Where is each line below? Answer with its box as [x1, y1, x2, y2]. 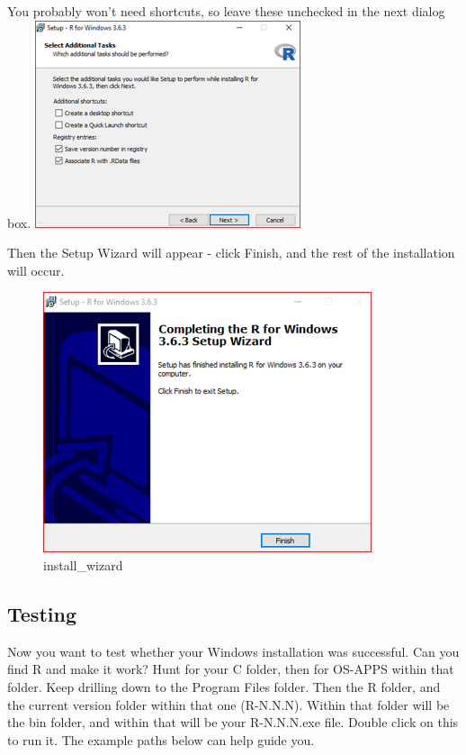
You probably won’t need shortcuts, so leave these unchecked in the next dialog [7, 2, 445, 20]
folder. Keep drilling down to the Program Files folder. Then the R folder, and [7, 677, 441, 696]
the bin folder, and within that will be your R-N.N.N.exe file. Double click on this [7, 713, 459, 732]
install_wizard [43, 555, 123, 574]
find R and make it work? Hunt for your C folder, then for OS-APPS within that [7, 659, 454, 678]
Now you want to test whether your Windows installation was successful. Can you [7, 641, 460, 660]
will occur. [7, 260, 65, 279]
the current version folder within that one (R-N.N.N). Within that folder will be [7, 695, 450, 714]
